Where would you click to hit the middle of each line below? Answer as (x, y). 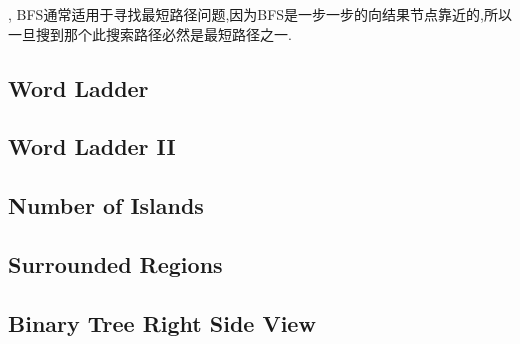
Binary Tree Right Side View (162, 322)
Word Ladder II (92, 146)
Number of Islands (106, 205)
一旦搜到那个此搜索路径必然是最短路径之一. (150, 33)
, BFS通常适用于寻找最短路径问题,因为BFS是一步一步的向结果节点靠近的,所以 (260, 14)
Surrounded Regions (115, 263)
